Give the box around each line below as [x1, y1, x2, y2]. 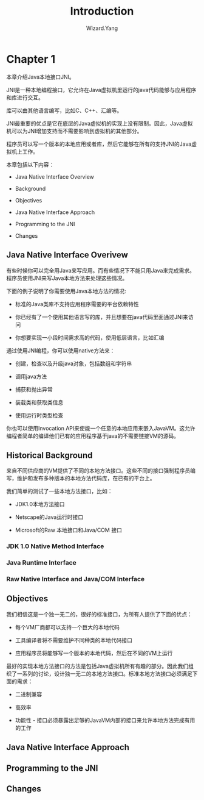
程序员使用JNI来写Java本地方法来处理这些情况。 [6, 274, 128, 282]
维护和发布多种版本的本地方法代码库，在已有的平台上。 [16, 474, 155, 482]
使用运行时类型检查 [15, 412, 64, 419]
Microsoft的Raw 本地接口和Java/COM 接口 [15, 526, 123, 534]
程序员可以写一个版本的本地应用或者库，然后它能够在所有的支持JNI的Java [6, 140, 192, 148]
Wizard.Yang [86, 24, 118, 32]
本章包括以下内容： [6, 160, 55, 168]
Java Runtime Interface [6, 559, 77, 567]
